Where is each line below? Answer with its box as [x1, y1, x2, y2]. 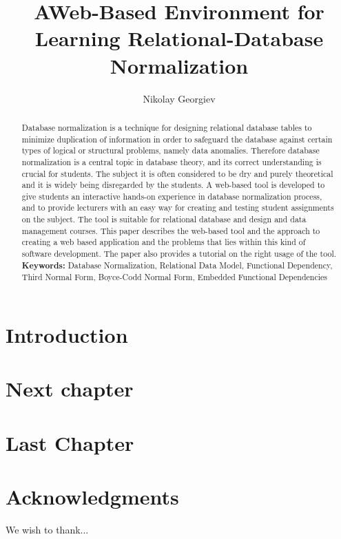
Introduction [6, 321, 128, 349]
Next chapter [6, 374, 134, 403]
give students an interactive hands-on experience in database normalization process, [21, 190, 322, 202]
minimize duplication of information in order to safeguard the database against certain [21, 133, 333, 145]
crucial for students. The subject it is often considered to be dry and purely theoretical [21, 167, 333, 179]
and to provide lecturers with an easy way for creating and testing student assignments [21, 202, 334, 213]
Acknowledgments [6, 483, 179, 511]
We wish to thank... [6, 522, 89, 537]
